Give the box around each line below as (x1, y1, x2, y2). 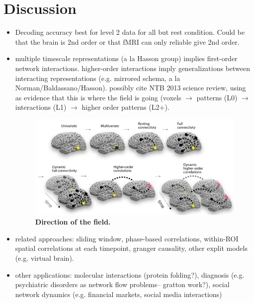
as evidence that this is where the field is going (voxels (15, 92, 181, 102)
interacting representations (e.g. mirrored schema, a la (15, 73, 180, 83)
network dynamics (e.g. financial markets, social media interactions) (15, 289, 222, 299)
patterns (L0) (196, 92, 238, 102)
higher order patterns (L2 (82, 102, 160, 112)
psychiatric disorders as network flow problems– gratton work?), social (15, 279, 230, 290)
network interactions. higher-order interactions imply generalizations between (15, 63, 251, 73)
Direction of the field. (35, 217, 111, 227)
